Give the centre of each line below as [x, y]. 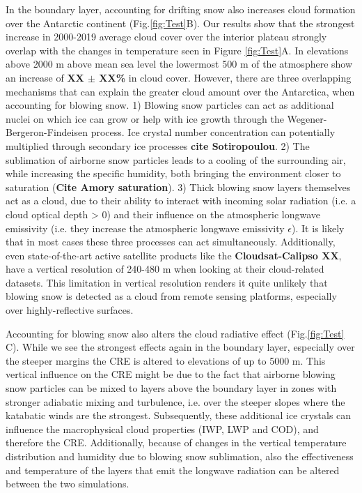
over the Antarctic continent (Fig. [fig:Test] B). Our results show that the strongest [180, 23]
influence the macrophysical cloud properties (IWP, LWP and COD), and [162, 428]
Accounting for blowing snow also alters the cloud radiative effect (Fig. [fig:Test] [175, 333]
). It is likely [318, 228]
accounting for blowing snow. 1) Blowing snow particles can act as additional [170, 105]
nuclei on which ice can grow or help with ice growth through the [145, 118]
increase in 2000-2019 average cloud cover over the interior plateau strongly [166, 37]
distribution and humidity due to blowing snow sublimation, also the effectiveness [180, 456]
